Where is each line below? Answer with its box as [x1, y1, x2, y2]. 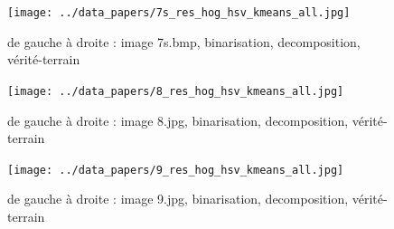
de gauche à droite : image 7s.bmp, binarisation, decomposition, [7, 32, 361, 51]
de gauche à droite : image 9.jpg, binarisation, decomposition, [7, 189, 349, 208]
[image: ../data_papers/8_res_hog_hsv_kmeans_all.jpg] [7, 84, 344, 98]
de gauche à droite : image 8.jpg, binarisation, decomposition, [7, 110, 349, 129]
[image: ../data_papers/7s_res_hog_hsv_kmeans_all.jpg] [7, 6, 351, 19]
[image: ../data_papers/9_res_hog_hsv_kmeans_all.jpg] [7, 163, 344, 177]
